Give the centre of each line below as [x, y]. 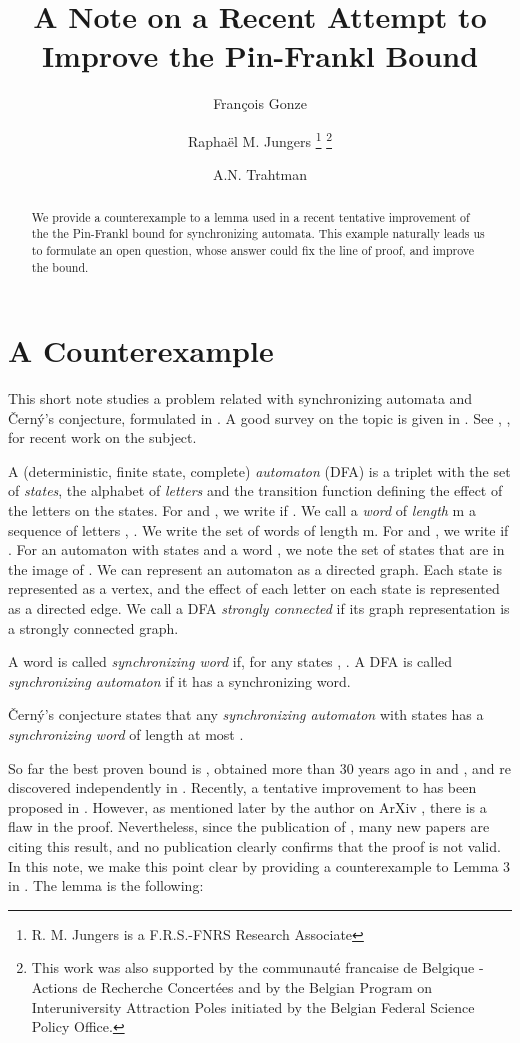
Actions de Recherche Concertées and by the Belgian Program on [232, 986]
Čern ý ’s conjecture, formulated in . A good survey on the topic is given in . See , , [259, 417]
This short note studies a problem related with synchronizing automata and [240, 398]
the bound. [60, 266]
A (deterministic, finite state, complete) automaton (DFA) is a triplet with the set [259, 470]
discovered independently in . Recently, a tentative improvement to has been [242, 787]
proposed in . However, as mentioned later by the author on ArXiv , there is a [247, 806]
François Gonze [260, 103]
